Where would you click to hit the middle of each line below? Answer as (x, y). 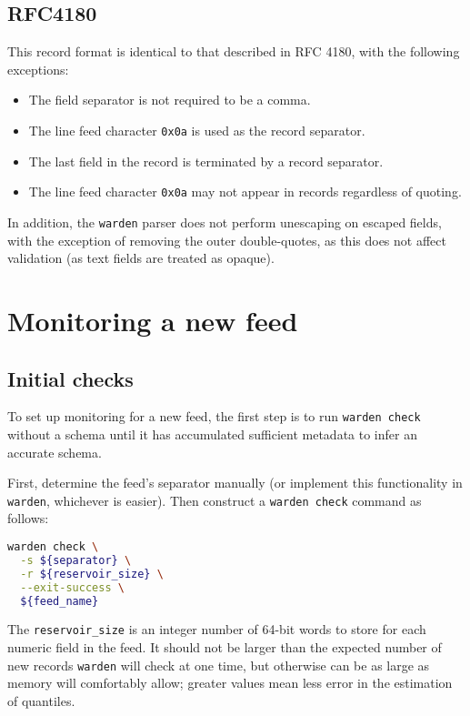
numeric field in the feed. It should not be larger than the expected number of (225, 647)
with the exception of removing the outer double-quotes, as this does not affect (227, 240)
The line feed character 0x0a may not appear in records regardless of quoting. (245, 192)
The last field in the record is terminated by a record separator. (206, 161)
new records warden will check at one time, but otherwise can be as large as (219, 665)
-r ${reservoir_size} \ (92, 574)
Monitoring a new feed (153, 320)
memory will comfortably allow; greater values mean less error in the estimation (230, 683)
